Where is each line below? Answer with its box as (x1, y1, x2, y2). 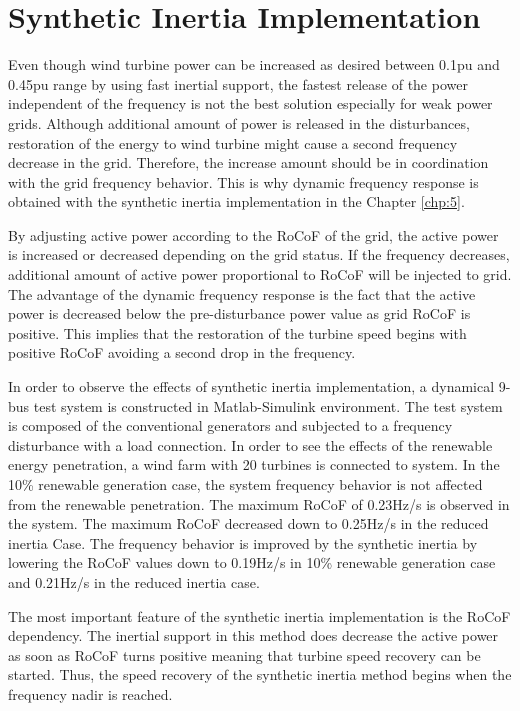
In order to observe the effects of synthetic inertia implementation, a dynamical (8, 376, 495, 397)
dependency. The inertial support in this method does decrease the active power (8, 625, 499, 646)
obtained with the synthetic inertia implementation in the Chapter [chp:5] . (8, 191, 465, 212)
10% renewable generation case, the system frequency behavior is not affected (8, 474, 483, 494)
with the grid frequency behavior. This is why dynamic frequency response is (8, 171, 479, 192)
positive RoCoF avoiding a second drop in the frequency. (8, 342, 356, 363)
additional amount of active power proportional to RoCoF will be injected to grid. (8, 264, 512, 285)
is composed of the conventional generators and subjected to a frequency (8, 415, 453, 436)
